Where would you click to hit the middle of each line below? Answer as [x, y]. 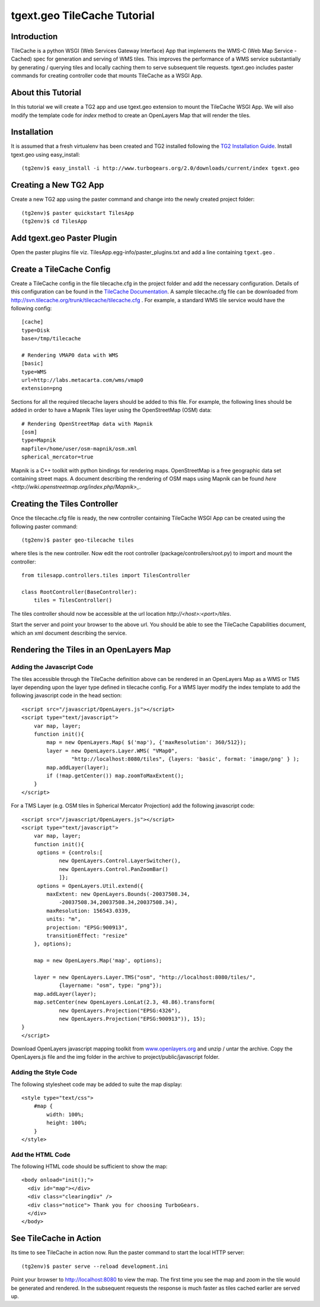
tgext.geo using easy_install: [45, 154]
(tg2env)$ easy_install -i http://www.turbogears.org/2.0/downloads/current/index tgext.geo [161, 168]
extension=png [42, 388]
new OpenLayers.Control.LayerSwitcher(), [120, 861]
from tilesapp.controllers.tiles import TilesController [106, 575]
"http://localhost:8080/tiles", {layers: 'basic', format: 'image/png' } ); [185, 759]
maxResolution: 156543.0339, [89, 911]
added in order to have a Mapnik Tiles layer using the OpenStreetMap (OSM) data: [111, 410]
